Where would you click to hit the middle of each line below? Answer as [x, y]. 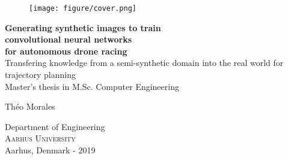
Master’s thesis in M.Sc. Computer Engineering [92, 86]
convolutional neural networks [69, 39]
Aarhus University [40, 138]
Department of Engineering [55, 126]
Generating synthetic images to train [83, 27]
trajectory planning [40, 75]
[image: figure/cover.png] [83, 8]
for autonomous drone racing [66, 51]
